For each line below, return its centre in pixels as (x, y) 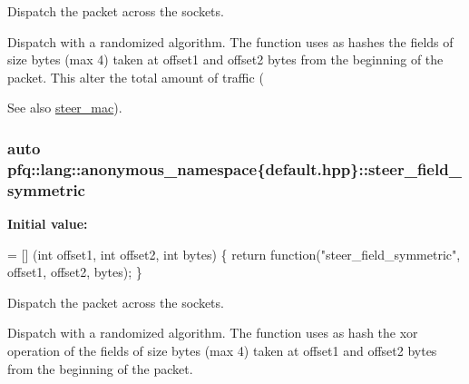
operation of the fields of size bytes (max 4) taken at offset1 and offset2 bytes (222, 350)
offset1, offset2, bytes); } (75, 272)
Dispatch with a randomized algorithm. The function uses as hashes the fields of (230, 41)
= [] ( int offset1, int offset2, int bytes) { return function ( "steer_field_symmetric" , (234, 254)
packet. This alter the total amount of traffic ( (136, 77)
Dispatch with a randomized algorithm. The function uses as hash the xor (213, 333)
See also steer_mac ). (65, 108)
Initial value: (48, 224)
